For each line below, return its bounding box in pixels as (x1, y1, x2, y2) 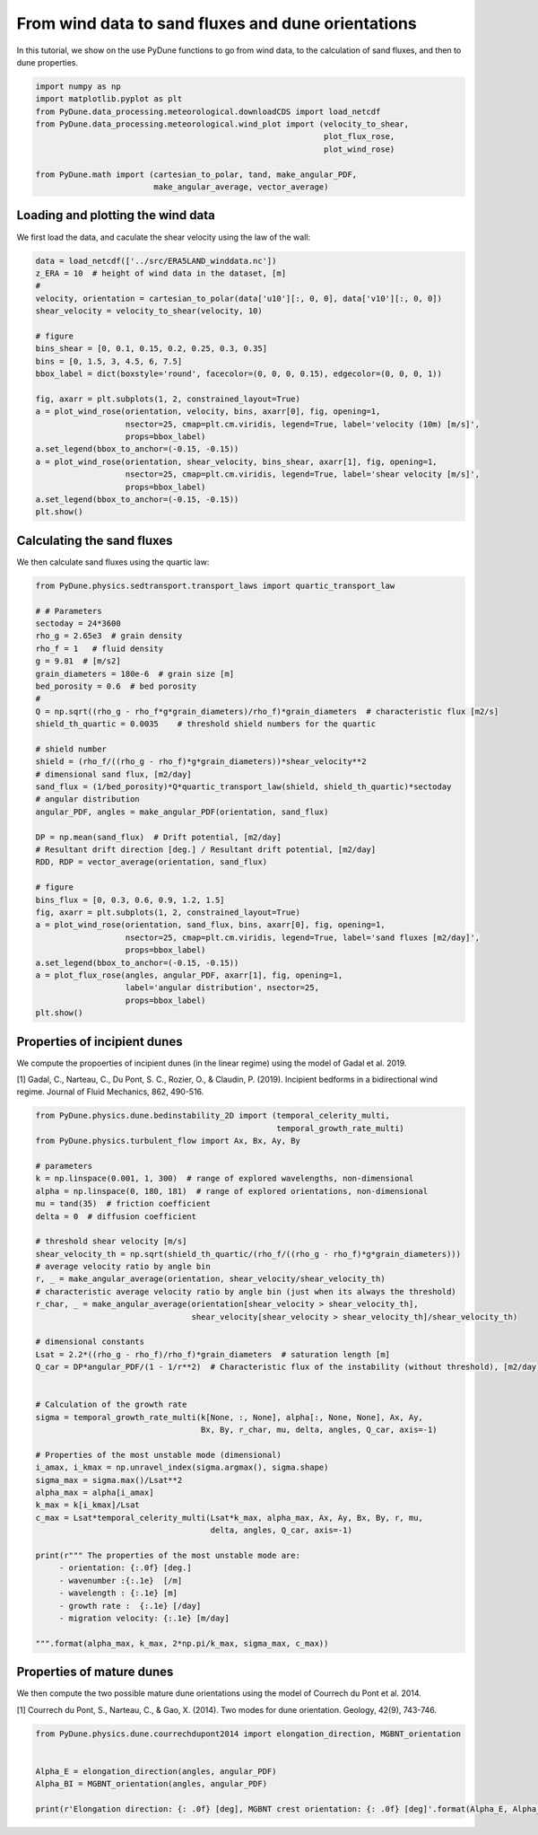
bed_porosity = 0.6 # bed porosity (35, 680, 197, 691)
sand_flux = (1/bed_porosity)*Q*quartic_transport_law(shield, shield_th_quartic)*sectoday (35, 782, 452, 792)
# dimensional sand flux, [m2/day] (35, 768, 192, 779)
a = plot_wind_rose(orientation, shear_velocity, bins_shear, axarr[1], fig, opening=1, (35, 456, 438, 467)
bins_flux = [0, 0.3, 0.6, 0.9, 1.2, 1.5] (35, 894, 225, 905)
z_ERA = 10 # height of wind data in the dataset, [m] (35, 268, 287, 278)
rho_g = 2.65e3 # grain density (35, 631, 183, 641)
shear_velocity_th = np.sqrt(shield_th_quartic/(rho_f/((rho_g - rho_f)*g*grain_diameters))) (35, 1249, 462, 1259)
